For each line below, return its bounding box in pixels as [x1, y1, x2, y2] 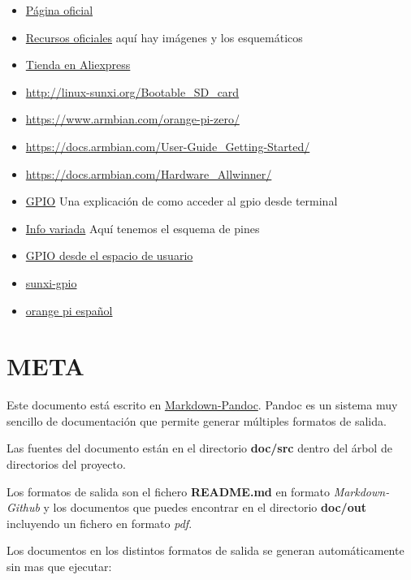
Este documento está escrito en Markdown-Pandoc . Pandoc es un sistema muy [6, 396, 398, 413]
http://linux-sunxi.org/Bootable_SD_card [25, 83, 240, 100]
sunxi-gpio [25, 274, 77, 291]
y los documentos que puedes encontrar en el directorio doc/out [43, 499, 366, 516]
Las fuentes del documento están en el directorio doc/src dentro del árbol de [6, 439, 392, 457]
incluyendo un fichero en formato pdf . [6, 514, 193, 531]
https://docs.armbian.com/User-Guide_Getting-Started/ [25, 137, 310, 154]
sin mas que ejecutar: [6, 558, 112, 574]
